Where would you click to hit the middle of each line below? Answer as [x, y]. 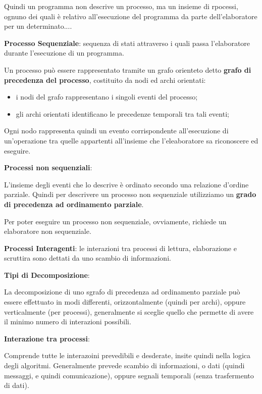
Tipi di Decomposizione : [47, 275]
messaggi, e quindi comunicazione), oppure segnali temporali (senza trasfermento [129, 375]
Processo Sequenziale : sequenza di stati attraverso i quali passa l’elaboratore [127, 43]
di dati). [17, 385]
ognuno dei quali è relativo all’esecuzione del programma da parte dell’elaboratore [131, 16]
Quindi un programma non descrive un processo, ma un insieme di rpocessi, [121, 6]
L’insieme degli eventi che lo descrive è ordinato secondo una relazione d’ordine [126, 184]
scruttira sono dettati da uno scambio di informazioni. [88, 258]
